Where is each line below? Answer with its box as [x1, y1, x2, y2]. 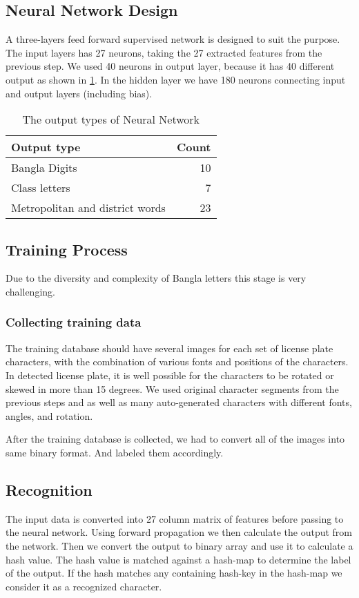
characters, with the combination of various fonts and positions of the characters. [6, 354, 349, 369]
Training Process [6, 238, 128, 260]
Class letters [11, 180, 70, 196]
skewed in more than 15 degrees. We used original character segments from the [6, 381, 339, 396]
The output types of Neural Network [22, 111, 200, 128]
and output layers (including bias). [6, 86, 153, 100]
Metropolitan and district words [11, 200, 166, 216]
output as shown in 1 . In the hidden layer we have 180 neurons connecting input [6, 72, 346, 86]
